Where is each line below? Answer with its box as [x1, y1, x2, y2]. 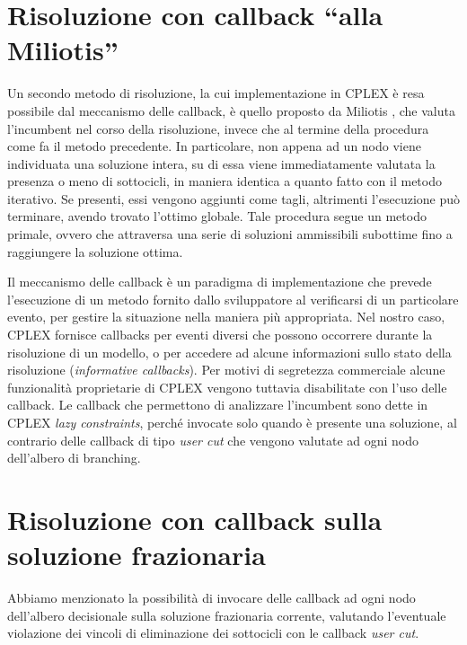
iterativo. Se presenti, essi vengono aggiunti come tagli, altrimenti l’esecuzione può [7, 189, 461, 208]
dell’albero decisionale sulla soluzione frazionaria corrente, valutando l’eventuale [7, 605, 446, 624]
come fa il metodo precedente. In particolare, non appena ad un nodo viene [7, 137, 421, 155]
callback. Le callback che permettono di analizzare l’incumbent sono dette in [7, 395, 428, 414]
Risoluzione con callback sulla [7, 500, 383, 537]
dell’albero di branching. [7, 448, 141, 467]
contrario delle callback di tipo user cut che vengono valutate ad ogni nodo [7, 430, 419, 449]
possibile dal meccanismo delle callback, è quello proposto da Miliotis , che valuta [7, 101, 455, 119]
